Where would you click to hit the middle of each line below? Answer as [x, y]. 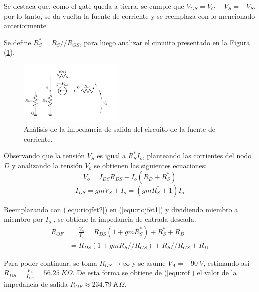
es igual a [111, 155]
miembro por [24, 219]
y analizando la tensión [47, 165]
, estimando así [226, 262]
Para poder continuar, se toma [51, 262]
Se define [18, 42]
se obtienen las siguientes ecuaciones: [150, 165]
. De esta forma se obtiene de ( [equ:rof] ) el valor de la [154, 272]
